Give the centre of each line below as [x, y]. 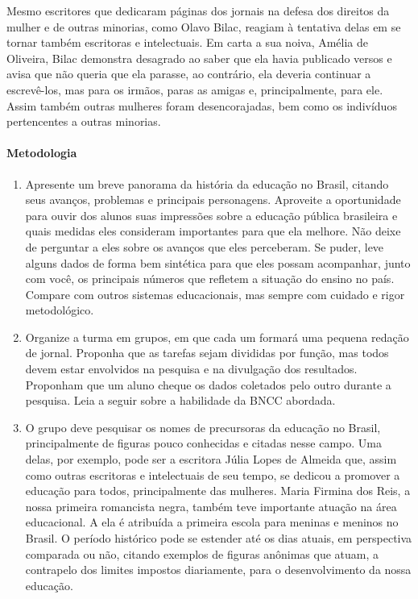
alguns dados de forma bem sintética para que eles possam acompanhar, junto [218, 262]
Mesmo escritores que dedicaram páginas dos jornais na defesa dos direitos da [198, 10]
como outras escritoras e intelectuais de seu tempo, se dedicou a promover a [213, 474]
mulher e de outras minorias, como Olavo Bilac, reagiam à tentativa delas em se [204, 26]
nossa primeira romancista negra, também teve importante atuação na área [211, 506]
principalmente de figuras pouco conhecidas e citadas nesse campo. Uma [203, 443]
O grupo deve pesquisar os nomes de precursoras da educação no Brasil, [203, 427]
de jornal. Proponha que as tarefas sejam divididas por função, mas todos [207, 353]
